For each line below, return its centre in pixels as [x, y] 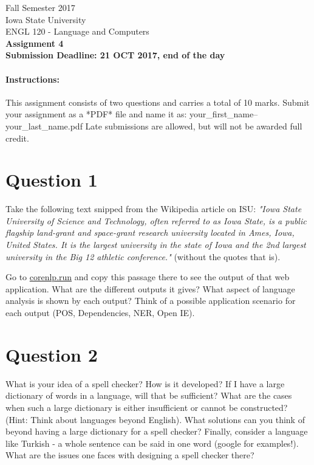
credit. [17, 138]
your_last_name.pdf [44, 126]
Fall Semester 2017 [40, 7]
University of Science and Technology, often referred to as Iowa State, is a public [156, 220]
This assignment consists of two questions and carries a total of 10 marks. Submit [158, 102]
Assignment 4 [35, 43]
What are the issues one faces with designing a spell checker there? [130, 455]
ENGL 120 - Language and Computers [77, 31]
